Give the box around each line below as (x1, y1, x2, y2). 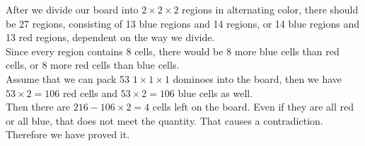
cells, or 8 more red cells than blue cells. (6, 57, 180, 72)
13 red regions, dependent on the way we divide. (6, 30, 215, 45)
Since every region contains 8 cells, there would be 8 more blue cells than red (6, 43, 340, 58)
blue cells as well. (178, 85, 253, 100)
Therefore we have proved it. (6, 127, 130, 142)
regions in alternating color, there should (182, 2, 359, 16)
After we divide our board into (6, 2, 139, 16)
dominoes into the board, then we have (173, 71, 342, 86)
